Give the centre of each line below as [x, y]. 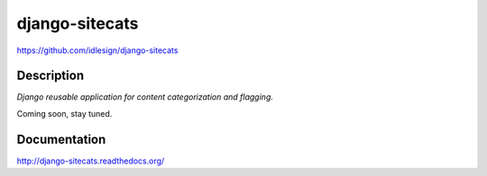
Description [51, 76]
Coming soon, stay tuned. [64, 113]
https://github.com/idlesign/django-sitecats [97, 50]
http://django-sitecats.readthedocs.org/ [91, 161]
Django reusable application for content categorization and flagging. [145, 97]
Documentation [61, 139]
